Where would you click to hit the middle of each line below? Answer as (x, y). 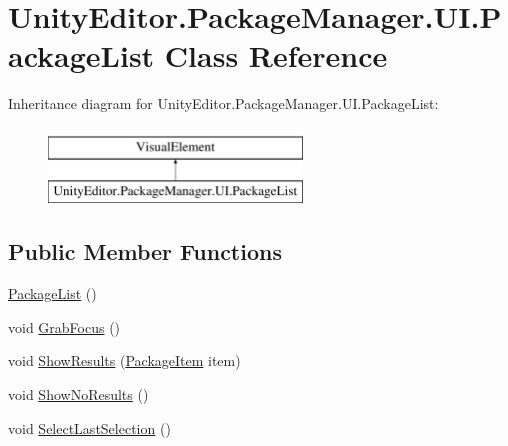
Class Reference (276, 55)
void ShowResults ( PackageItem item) (124, 360)
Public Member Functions (145, 251)
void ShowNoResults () (78, 394)
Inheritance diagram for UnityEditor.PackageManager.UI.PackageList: (223, 103)
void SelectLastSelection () (89, 427)
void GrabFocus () (64, 326)
